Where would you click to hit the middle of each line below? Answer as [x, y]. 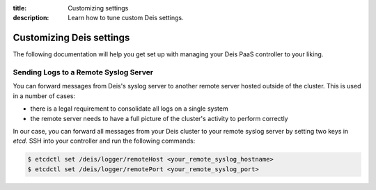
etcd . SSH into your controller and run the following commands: [104, 141]
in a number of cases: [44, 96]
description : [31, 18]
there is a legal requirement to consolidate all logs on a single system [130, 109]
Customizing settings [98, 8]
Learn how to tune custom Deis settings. [126, 18]
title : [20, 8]
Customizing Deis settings [71, 38]
